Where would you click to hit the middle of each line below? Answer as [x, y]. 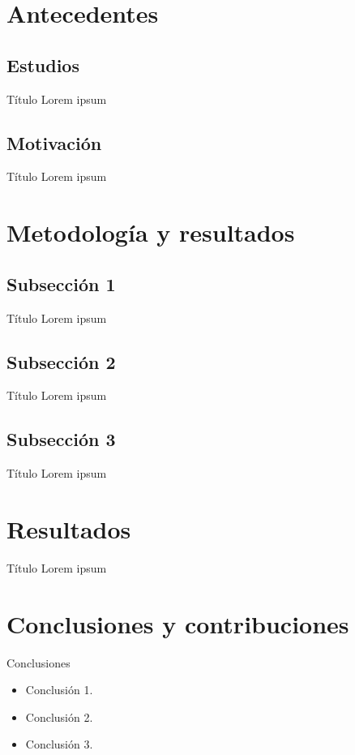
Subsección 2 [61, 361]
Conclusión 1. [59, 690]
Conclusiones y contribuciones [178, 623]
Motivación [54, 142]
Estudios [43, 64]
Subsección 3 [61, 439]
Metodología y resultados [151, 232]
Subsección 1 [61, 283]
